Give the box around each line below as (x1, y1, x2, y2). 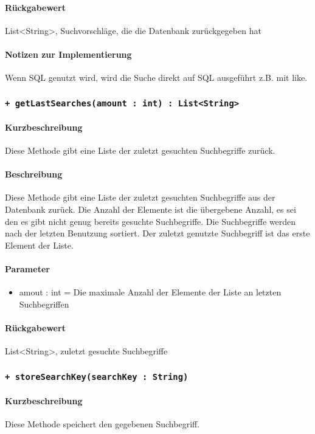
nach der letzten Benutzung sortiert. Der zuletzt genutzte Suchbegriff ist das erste (5, 227, 310, 239)
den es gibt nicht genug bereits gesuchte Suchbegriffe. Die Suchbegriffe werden (5, 215, 296, 227)
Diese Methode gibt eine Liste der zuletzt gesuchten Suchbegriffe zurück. (5, 143, 275, 156)
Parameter (5, 262, 50, 275)
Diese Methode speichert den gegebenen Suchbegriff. (5, 417, 200, 430)
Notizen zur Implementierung (5, 47, 132, 60)
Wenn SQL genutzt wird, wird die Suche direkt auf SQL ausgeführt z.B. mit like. (5, 71, 308, 84)
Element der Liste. (5, 238, 74, 251)
